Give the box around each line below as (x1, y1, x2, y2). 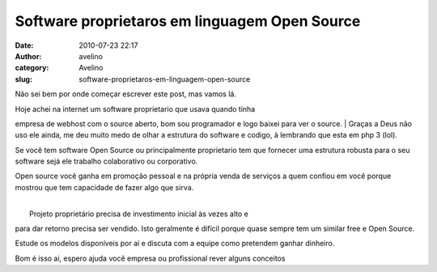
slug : (15, 74, 32, 84)
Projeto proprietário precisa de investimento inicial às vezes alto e (29, 209, 248, 219)
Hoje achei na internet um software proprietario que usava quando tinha (15, 104, 256, 113)
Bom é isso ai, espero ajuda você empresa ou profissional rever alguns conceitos (15, 253, 286, 263)
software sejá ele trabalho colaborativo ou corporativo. (15, 156, 198, 166)
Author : (15, 51, 42, 61)
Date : (15, 40, 34, 50)
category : (15, 63, 49, 73)
